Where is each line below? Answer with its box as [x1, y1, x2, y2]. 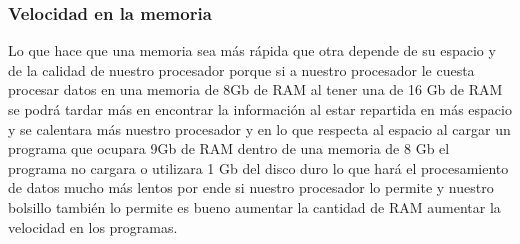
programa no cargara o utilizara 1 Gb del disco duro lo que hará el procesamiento [8, 157, 509, 178]
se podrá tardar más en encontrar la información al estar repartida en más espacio [8, 99, 512, 119]
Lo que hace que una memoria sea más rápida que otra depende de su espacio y [8, 40, 496, 61]
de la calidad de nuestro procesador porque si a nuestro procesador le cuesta [8, 59, 475, 80]
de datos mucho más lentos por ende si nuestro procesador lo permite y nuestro [8, 177, 494, 198]
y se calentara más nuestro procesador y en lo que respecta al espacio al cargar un [8, 118, 511, 139]
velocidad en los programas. [8, 216, 178, 237]
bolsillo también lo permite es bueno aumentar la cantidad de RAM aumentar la [8, 196, 501, 217]
